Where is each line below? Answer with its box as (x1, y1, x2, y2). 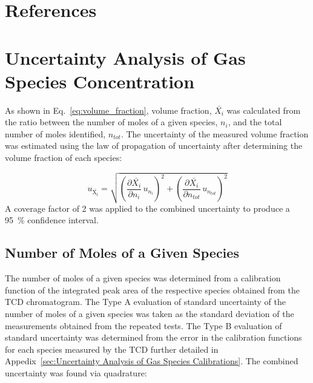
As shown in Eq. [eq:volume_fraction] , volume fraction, (5, 103, 212, 116)
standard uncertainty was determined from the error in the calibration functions (5, 331, 302, 344)
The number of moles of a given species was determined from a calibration (5, 272, 281, 284)
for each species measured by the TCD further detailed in (5, 342, 219, 355)
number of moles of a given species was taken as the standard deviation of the (5, 307, 294, 319)
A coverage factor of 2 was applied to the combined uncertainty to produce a (5, 201, 290, 214)
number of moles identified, (5, 127, 106, 140)
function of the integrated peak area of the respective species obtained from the (5, 283, 300, 296)
